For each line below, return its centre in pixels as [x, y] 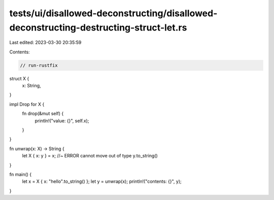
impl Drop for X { [27, 104]
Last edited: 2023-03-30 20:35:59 [45, 43]
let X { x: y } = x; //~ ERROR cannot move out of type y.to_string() [90, 156]
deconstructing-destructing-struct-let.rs [98, 27]
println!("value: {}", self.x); [62, 121]
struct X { [19, 78]
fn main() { [21, 174]
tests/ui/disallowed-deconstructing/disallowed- [113, 13]
